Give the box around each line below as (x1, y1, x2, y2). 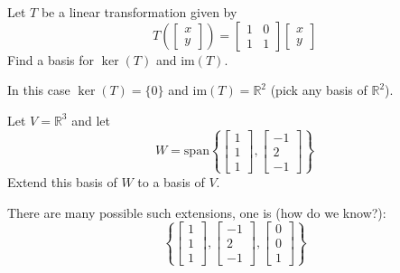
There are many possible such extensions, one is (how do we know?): (7, 202, 386, 221)
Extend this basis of (7, 172, 117, 191)
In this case (7, 80, 70, 99)
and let (71, 110, 110, 129)
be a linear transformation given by (41, 3, 237, 21)
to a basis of (137, 172, 205, 191)
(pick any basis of (270, 80, 367, 99)
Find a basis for (7, 50, 95, 69)
